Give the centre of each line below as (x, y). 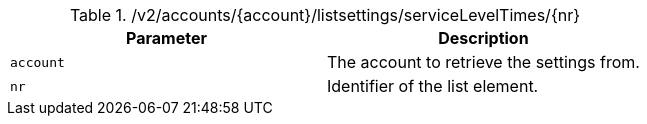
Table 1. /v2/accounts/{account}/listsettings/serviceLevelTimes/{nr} (324, 15)
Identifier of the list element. (432, 86)
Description (483, 38)
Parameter (166, 38)
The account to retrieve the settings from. (483, 62)
